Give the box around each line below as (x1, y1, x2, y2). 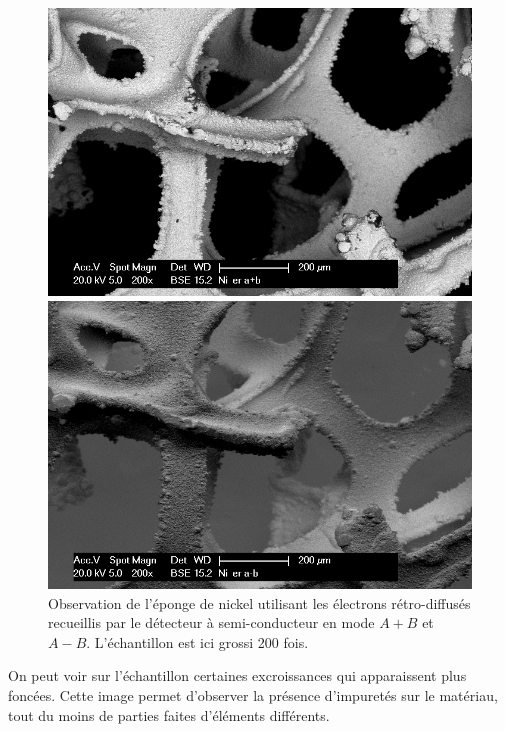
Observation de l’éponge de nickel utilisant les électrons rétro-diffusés (48, 592, 471, 613)
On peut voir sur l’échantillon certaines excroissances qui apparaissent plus (8, 665, 467, 686)
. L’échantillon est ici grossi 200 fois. (86, 631, 309, 652)
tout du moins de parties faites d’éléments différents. (8, 704, 330, 725)
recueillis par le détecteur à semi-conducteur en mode (48, 612, 375, 633)
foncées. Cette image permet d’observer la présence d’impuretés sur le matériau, (8, 685, 498, 705)
